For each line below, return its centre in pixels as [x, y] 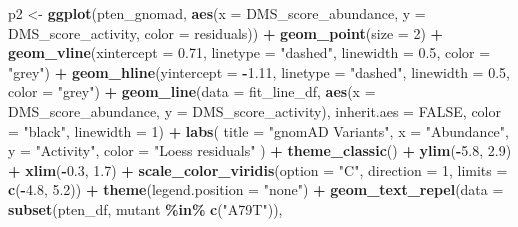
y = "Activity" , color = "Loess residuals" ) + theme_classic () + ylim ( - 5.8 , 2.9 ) [260, 150]
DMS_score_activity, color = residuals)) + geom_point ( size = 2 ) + [226, 32]
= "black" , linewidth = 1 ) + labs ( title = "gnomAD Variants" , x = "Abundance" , [258, 130]
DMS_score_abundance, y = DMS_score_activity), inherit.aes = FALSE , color [255, 110]
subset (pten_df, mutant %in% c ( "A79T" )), [145, 208]
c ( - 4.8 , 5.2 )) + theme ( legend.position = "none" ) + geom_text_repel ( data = [256, 189]
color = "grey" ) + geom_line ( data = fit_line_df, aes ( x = [192, 91]
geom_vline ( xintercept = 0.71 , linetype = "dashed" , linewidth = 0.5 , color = [249, 52]
